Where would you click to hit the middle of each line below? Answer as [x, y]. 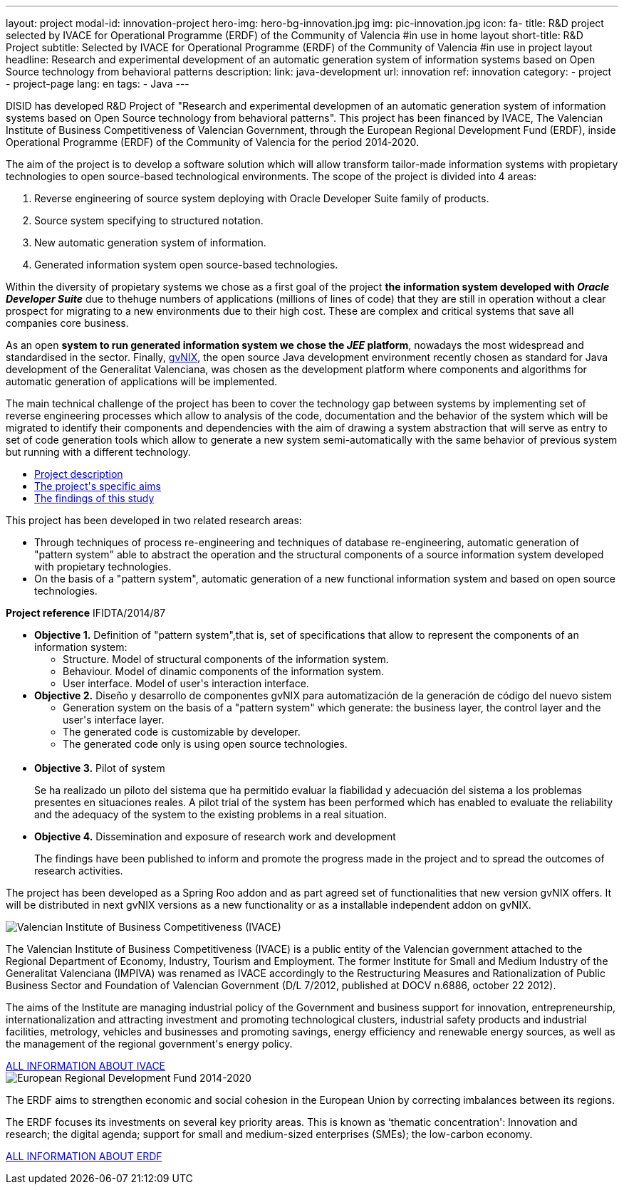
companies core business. [67, 323]
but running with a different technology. [98, 452]
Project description [79, 474]
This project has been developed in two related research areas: [154, 520]
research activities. [79, 871]
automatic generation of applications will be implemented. [142, 381]
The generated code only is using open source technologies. [205, 744]
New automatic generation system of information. [150, 242]
